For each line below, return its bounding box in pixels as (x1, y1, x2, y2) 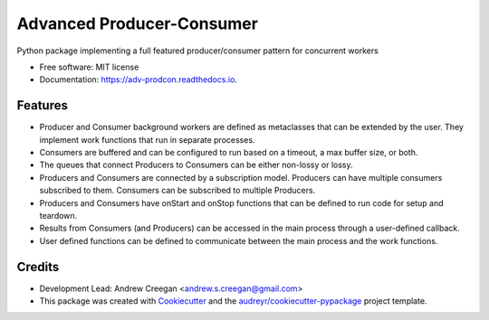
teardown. (39, 210, 78, 221)
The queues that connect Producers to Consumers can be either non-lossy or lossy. (39, 159, 353, 171)
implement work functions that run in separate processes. (39, 134, 255, 145)
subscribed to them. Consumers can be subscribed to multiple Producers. (39, 185, 316, 196)
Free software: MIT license (39, 61, 139, 72)
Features (16, 98, 68, 113)
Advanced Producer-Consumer (16, 14, 258, 33)
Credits (16, 259, 60, 275)
